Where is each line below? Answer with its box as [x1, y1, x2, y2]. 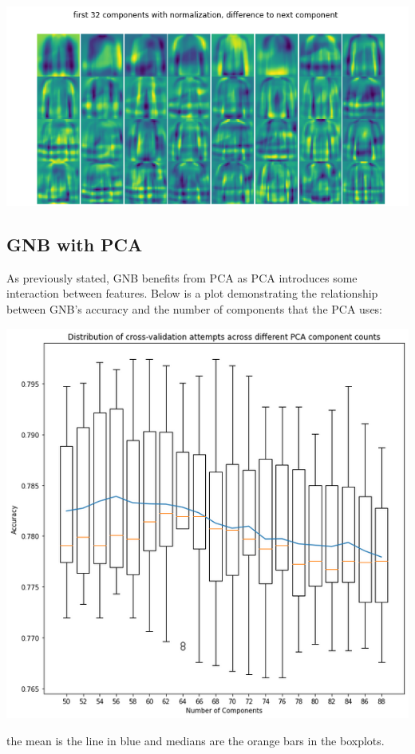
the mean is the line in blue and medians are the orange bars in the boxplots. [6, 732, 385, 748]
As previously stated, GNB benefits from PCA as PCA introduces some [6, 269, 358, 286]
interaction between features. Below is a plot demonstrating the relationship [6, 285, 378, 302]
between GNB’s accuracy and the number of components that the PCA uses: [6, 301, 383, 318]
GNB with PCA [6, 232, 143, 257]
